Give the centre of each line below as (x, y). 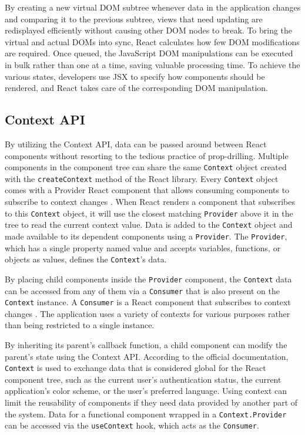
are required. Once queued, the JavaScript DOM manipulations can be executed (149, 53)
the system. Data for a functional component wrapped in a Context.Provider (146, 414)
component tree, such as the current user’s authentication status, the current (143, 379)
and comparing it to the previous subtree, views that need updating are (134, 18)
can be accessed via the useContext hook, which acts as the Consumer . (132, 425)
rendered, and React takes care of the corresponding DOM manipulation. (136, 88)
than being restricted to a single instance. (80, 325)
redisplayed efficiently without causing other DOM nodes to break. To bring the (149, 30)
